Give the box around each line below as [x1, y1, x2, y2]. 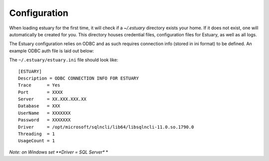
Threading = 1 [18, 131, 55, 137]
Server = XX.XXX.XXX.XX [18, 96, 87, 102]
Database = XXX [18, 103, 60, 109]
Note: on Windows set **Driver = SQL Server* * [9, 149, 109, 155]
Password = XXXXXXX [18, 117, 71, 123]
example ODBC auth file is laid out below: [9, 48, 94, 54]
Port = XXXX [18, 89, 63, 95]
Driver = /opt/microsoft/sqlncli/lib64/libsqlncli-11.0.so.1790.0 [18, 124, 194, 130]
